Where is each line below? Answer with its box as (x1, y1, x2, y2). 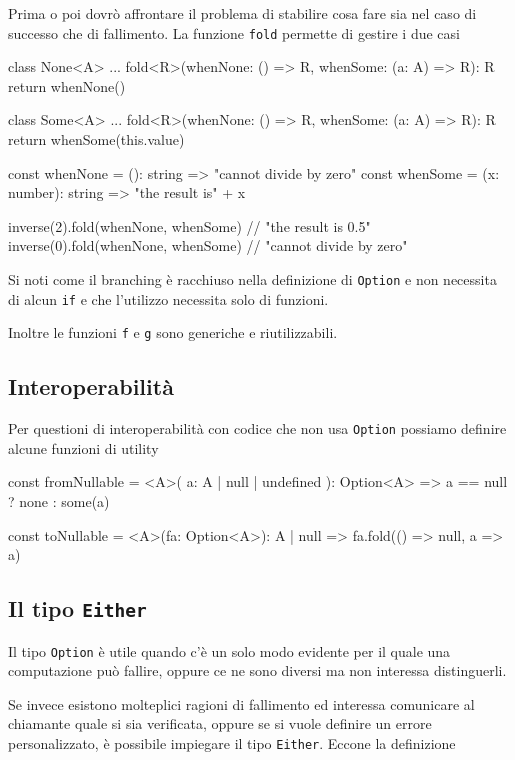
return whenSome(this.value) (8, 129, 185, 150)
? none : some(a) (8, 491, 110, 512)
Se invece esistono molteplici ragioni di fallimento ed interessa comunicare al (8, 693, 475, 714)
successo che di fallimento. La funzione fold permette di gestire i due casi (8, 22, 460, 43)
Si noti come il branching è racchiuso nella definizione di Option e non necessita (8, 269, 497, 289)
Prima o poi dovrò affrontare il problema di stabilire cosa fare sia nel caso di (8, 3, 477, 23)
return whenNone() (8, 75, 126, 96)
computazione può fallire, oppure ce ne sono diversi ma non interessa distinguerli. (8, 660, 507, 681)
